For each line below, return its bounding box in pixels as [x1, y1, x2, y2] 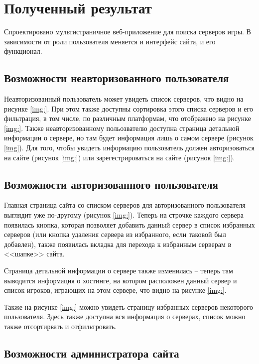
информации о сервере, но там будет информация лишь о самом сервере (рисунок [4, 132, 254, 143]
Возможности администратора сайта [4, 345, 179, 361]
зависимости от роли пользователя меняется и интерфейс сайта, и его [4, 36, 216, 46]
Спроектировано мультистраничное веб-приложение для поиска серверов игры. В [4, 26, 251, 37]
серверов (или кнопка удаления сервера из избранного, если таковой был [4, 229, 226, 240]
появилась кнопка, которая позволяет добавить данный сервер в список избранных [4, 219, 255, 230]
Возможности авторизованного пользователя [4, 176, 218, 192]
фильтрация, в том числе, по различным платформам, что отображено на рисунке [4, 113, 252, 123]
